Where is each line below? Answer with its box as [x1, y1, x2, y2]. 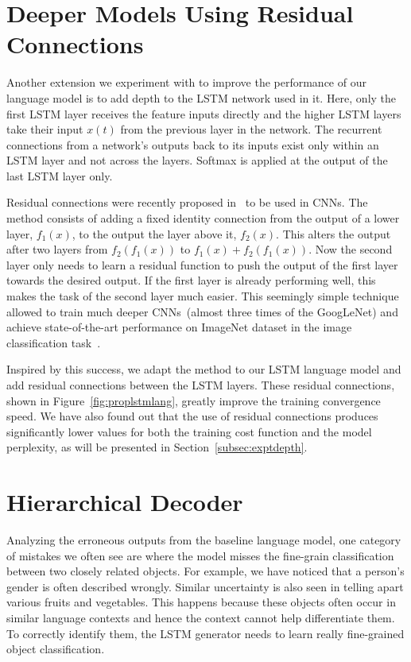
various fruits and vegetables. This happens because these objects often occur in [6, 594, 396, 610]
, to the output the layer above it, [72, 225, 237, 242]
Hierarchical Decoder [6, 486, 243, 518]
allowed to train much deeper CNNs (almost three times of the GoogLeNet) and [6, 303, 398, 319]
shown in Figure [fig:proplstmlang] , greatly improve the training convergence [6, 392, 381, 408]
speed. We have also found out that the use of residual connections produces [6, 408, 378, 424]
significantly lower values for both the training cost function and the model [6, 423, 372, 439]
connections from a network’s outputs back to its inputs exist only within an [6, 136, 379, 153]
